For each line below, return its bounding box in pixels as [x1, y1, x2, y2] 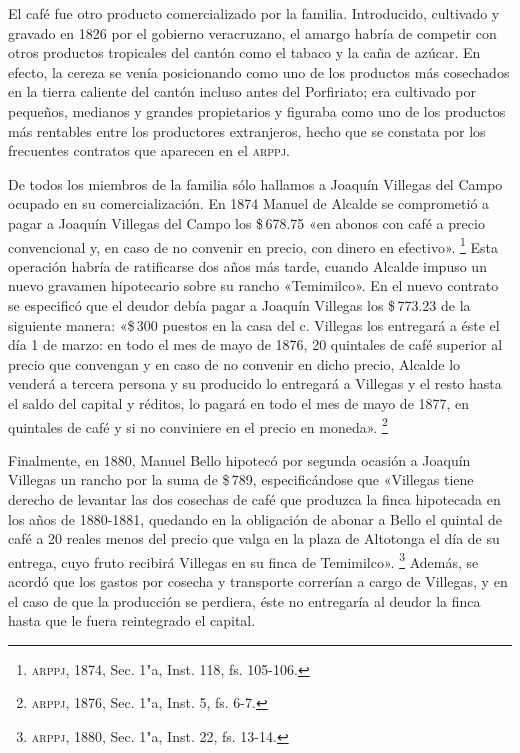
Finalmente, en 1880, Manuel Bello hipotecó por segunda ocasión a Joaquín [8, 449, 471, 470]
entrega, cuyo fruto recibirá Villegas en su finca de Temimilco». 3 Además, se [8, 548, 479, 572]
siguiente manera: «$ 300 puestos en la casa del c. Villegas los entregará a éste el [8, 314, 500, 335]
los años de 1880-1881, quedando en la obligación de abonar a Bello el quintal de [8, 508, 502, 529]
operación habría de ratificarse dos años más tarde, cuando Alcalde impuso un [8, 255, 487, 276]
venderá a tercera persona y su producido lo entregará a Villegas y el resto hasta [8, 373, 502, 394]
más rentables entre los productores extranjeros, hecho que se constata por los [8, 120, 486, 141]
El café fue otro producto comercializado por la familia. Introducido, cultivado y [8, 3, 500, 23]
